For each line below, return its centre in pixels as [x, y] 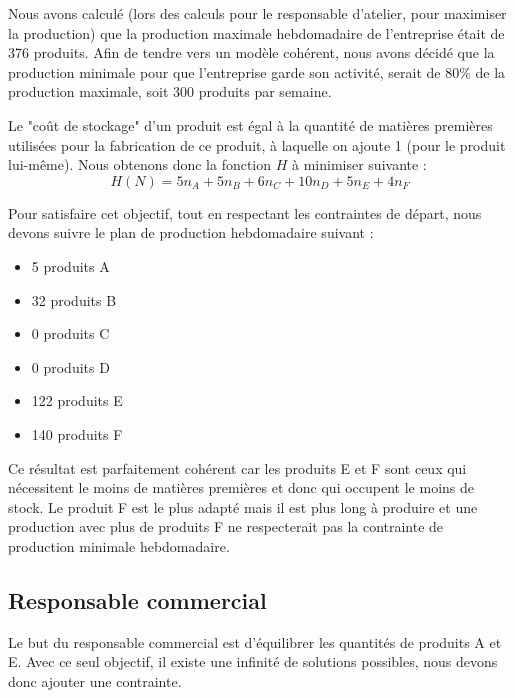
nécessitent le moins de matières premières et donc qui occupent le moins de [241, 487]
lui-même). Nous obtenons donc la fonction [140, 164]
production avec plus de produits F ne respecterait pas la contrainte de [226, 526]
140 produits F [77, 433]
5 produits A [70, 265]
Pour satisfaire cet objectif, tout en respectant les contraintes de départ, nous [245, 212]
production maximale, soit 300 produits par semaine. [170, 91]
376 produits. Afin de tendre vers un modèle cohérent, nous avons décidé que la [251, 52]
